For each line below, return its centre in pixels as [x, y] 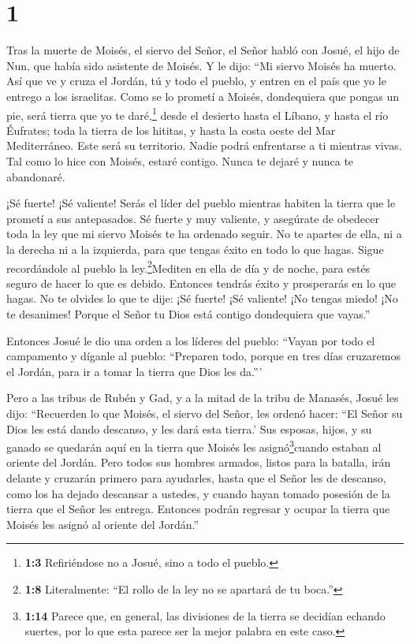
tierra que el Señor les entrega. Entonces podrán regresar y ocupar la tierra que [198, 509]
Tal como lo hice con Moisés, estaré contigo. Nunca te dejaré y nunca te [180, 160]
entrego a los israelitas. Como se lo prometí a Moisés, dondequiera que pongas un [203, 96]
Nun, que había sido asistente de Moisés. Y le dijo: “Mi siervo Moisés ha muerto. [201, 65]
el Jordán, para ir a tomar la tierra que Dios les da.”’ [134, 371]
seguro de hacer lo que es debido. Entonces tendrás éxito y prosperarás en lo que [201, 283]
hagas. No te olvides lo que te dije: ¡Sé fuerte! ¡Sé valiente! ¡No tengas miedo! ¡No [202, 298]
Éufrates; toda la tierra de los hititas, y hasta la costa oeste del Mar [171, 130]
